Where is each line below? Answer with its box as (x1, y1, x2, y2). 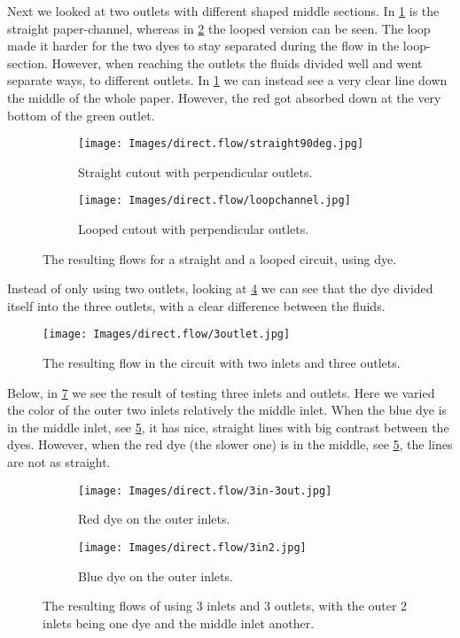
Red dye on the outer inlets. (78, 510, 230, 528)
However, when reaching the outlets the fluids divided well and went (51, 53, 423, 72)
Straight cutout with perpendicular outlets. (78, 162, 313, 181)
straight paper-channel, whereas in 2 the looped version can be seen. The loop (7, 19, 431, 37)
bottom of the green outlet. (7, 105, 155, 124)
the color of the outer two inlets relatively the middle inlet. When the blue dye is (7, 401, 448, 419)
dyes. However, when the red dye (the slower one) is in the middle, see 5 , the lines (7, 435, 453, 454)
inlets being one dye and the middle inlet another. (43, 613, 315, 632)
